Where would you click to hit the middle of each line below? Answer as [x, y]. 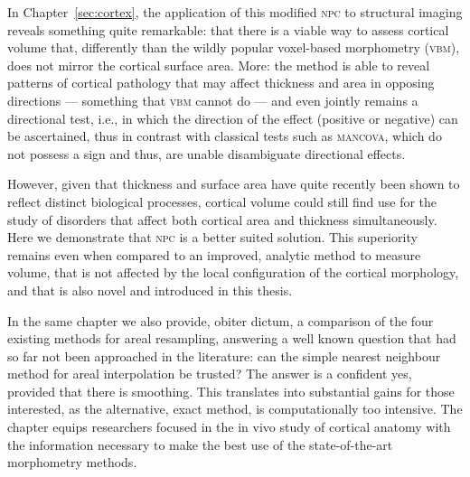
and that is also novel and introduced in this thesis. [150, 290]
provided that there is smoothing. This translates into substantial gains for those [231, 391]
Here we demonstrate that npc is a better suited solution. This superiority [212, 237]
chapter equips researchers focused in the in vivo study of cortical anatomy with [229, 427]
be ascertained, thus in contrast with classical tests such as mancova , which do [225, 136]
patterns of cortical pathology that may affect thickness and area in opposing [221, 83]
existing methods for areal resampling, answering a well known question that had [232, 338]
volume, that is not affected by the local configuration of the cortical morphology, [233, 272]
